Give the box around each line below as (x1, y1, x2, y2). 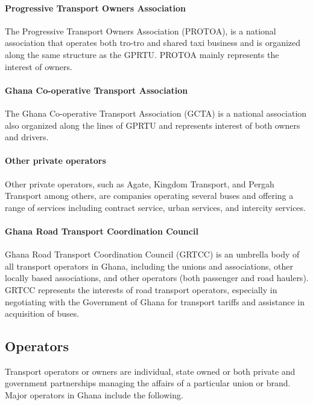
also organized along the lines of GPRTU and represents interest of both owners (5, 118, 300, 131)
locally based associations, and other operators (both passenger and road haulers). (5, 271, 309, 284)
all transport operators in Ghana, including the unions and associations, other (5, 259, 294, 272)
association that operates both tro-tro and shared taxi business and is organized (5, 36, 301, 49)
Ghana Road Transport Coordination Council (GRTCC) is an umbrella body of (5, 248, 300, 261)
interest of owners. (5, 60, 72, 73)
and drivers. (5, 131, 49, 143)
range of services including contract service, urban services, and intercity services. (5, 201, 306, 213)
